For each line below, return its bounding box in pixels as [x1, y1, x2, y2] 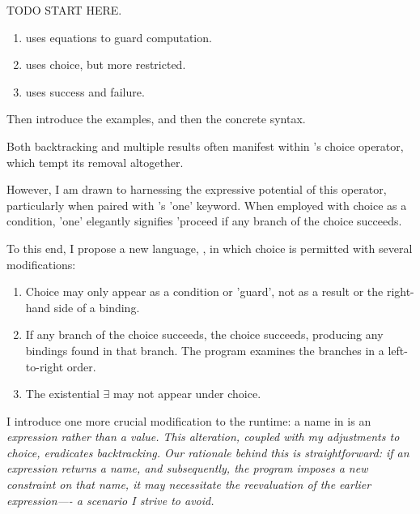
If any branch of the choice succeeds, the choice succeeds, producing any [25, 326, 384, 343]
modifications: [6, 255, 76, 272]
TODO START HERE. [6, 2, 122, 18]
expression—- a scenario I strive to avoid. [6, 491, 214, 508]
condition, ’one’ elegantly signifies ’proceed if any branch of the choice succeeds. [6, 212, 402, 229]
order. [66, 358, 96, 375]
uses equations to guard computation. [25, 28, 212, 45]
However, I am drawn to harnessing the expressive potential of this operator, [6, 181, 387, 198]
